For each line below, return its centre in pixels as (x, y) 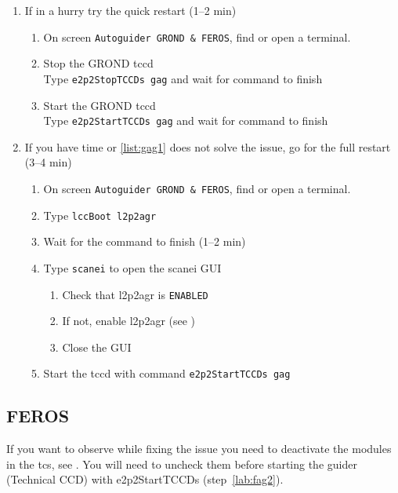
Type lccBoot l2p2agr (100, 215)
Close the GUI (97, 347)
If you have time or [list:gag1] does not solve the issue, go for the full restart (208, 146)
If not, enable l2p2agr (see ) (129, 321)
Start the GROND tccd (99, 105)
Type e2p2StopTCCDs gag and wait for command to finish (183, 78)
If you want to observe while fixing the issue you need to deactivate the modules (199, 449)
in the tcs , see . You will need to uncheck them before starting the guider (182, 464)
